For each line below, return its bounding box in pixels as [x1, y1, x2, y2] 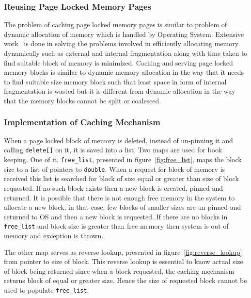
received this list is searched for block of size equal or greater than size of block [4, 173, 239, 183]
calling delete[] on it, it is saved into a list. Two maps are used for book [4, 145, 222, 155]
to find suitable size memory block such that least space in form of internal [4, 76, 227, 86]
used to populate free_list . [4, 284, 89, 295]
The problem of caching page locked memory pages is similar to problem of [4, 19, 227, 30]
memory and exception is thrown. [4, 230, 104, 240]
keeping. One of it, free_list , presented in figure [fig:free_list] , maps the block [4, 154, 242, 165]
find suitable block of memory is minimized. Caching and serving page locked [4, 57, 233, 67]
